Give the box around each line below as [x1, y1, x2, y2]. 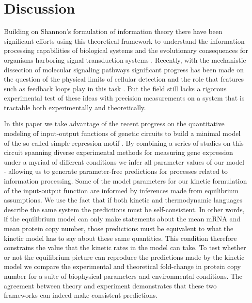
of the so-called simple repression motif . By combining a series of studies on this [4, 137, 244, 148]
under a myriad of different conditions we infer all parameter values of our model [4, 156, 244, 167]
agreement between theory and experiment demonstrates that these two [4, 280, 217, 290]
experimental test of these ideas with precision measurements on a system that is [4, 93, 245, 103]
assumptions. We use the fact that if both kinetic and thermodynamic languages [4, 195, 242, 205]
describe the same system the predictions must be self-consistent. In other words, [4, 204, 245, 214]
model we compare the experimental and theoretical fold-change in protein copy [4, 261, 241, 271]
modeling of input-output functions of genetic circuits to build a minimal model [4, 128, 241, 138]
